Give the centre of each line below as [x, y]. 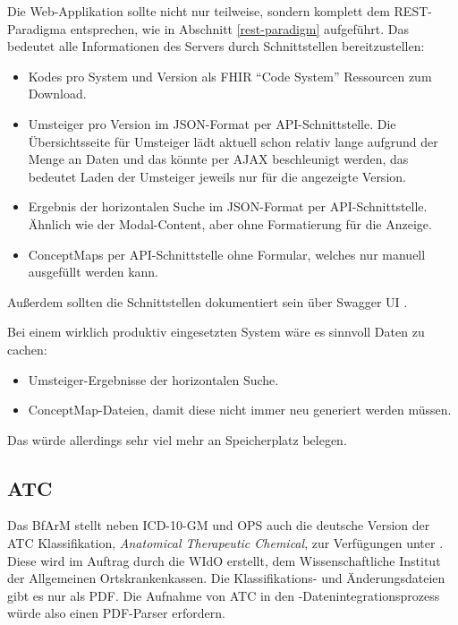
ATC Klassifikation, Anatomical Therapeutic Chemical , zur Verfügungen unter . [225, 543]
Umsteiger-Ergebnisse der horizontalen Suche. [153, 379]
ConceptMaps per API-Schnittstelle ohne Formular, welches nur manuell [227, 254]
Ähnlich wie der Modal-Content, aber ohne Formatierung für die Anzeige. [230, 223]
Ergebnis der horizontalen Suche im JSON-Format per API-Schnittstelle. [228, 206]
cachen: [27, 349]
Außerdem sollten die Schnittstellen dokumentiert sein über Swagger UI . [208, 301]
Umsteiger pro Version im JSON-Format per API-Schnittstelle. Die [212, 123]
